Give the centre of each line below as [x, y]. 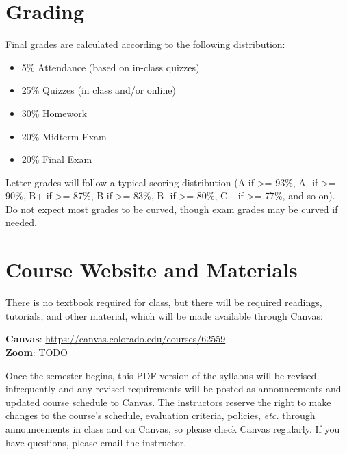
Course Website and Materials [152, 269]
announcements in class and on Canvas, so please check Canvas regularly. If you [173, 428]
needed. [21, 222]
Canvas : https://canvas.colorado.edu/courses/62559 [116, 339]
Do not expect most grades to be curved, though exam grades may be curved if [172, 209]
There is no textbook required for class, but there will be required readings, [164, 302]
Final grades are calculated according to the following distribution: [145, 44]
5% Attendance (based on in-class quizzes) [111, 67]
